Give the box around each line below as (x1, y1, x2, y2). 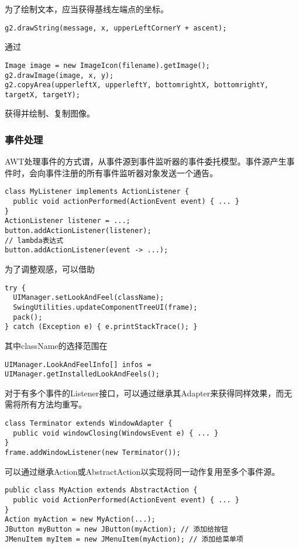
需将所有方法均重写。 (5, 398, 87, 410)
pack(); (13, 313, 43, 321)
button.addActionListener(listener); (5, 227, 152, 235)
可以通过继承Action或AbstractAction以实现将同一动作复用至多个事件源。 (5, 465, 280, 477)
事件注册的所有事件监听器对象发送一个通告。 (45, 166, 218, 179)
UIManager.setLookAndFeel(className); (13, 293, 164, 302)
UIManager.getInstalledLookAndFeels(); (5, 370, 160, 379)
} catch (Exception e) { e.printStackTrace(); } (5, 323, 198, 331)
